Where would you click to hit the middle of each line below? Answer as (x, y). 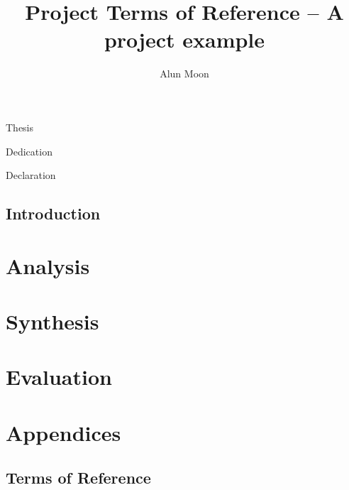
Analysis (48, 265)
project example (184, 39)
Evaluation (59, 377)
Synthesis (52, 321)
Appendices (63, 432)
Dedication (29, 151)
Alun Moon (184, 73)
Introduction (53, 213)
